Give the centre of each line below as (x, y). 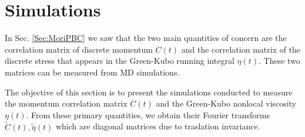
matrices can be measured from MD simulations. (92, 72)
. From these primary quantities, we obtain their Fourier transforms (148, 114)
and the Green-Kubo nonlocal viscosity (226, 103)
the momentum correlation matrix (66, 103)
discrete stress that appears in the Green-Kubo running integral (120, 61)
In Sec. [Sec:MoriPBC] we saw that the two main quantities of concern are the (146, 38)
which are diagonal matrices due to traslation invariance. (158, 126)
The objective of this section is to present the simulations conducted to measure (149, 92)
